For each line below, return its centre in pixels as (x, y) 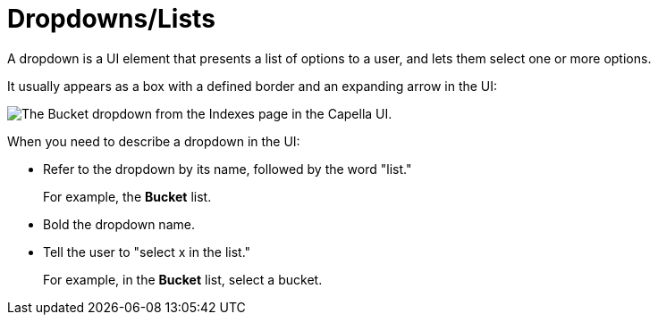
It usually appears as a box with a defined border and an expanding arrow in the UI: (253, 86)
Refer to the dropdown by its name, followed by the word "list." (228, 169)
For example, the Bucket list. (127, 196)
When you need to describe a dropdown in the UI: (154, 141)
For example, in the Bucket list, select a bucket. (183, 279)
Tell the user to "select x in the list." (147, 252)
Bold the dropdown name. (119, 224)
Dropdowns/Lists (111, 19)
